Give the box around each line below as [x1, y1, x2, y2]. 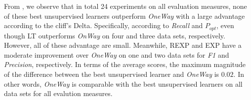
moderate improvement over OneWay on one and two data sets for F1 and [4, 49, 229, 60]
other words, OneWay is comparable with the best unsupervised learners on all [4, 78, 243, 89]
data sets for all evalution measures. [4, 88, 113, 99]
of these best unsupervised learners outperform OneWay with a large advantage [4, 10, 245, 21]
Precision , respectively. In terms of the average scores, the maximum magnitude [4, 59, 246, 69]
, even [216, 20, 234, 31]
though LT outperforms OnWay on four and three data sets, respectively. [4, 30, 225, 40]
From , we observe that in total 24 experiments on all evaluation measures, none [4, 1, 247, 11]
